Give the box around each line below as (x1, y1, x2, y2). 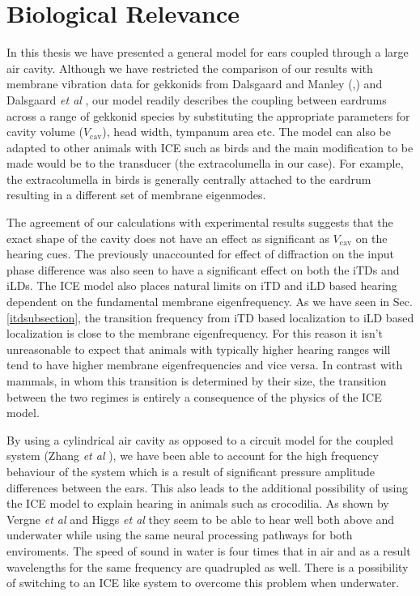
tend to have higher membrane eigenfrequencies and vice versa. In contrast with (6, 356, 403, 373)
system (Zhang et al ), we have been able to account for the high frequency (6, 447, 379, 464)
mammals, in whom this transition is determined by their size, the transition (6, 372, 387, 389)
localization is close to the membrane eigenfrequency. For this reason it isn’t (6, 325, 384, 342)
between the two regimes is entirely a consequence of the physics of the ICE (6, 388, 382, 405)
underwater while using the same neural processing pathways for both (6, 526, 353, 543)
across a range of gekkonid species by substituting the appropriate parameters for (6, 107, 410, 124)
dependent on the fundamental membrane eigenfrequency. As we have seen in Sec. (6, 293, 413, 310)
